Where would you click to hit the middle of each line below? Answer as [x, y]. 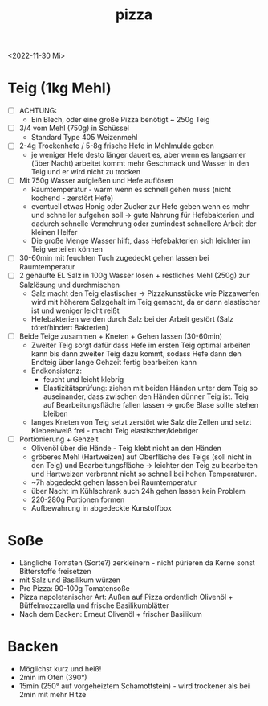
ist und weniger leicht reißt [75, 310]
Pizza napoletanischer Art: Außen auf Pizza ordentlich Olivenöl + [126, 597]
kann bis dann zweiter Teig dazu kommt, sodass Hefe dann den [136, 353]
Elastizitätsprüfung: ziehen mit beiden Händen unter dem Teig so [150, 388]
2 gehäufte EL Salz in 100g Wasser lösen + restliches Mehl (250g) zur [134, 276]
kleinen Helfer [54, 232]
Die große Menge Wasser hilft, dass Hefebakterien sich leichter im [140, 241]
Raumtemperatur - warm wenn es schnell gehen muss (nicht [131, 190]
